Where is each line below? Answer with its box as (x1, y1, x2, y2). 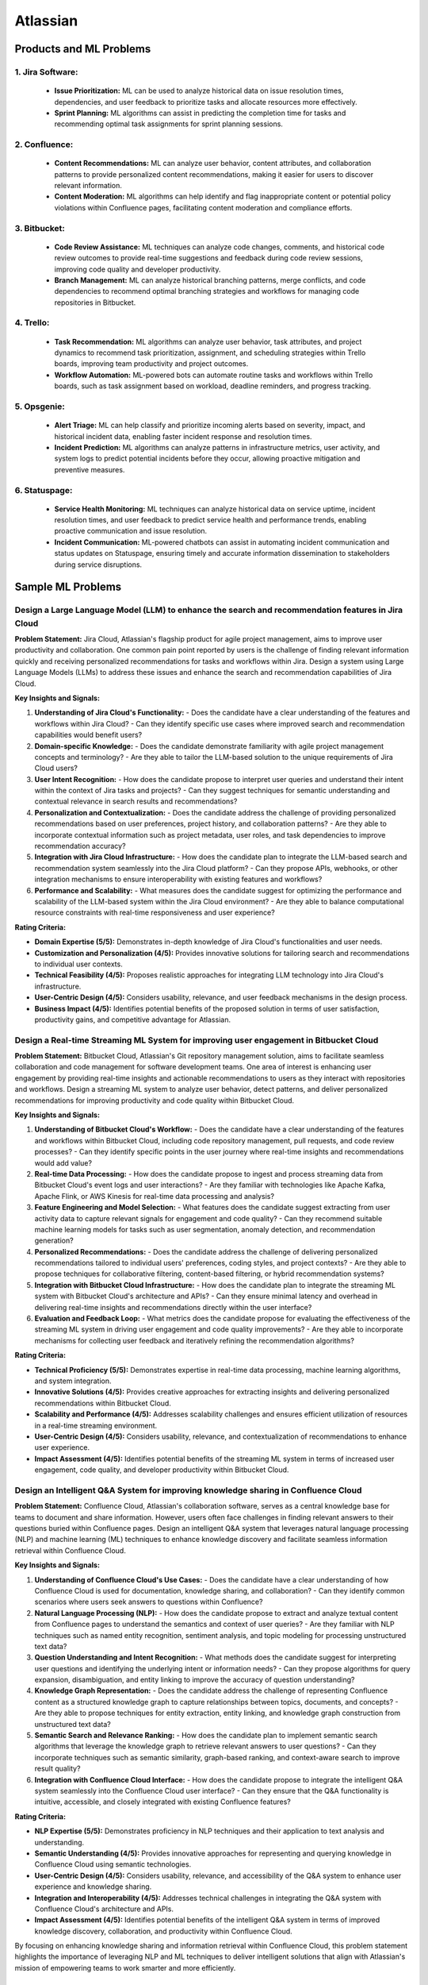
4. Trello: (14, 318, 50, 329)
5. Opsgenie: (14, 401, 65, 412)
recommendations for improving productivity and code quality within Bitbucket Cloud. (14, 1096, 295, 1105)
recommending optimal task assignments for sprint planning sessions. (54, 119, 283, 129)
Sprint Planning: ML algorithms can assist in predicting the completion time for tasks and (54, 108, 346, 118)
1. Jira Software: (14, 66, 78, 77)
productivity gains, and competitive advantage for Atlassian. (34, 1015, 231, 1024)
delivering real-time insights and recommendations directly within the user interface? (34, 1302, 312, 1312)
